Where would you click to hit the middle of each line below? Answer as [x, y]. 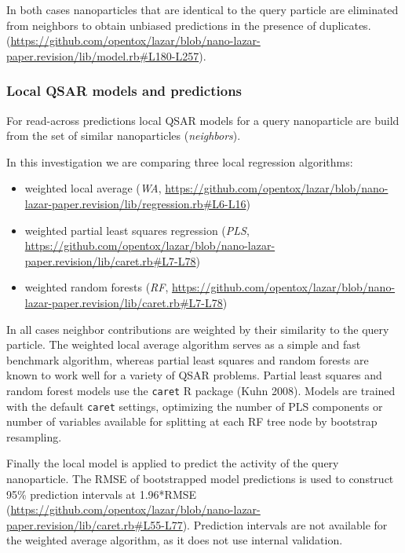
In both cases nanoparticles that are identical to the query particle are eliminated [202, 9]
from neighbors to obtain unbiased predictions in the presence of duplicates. [189, 25]
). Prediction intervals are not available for [285, 524]
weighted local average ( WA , [93, 188]
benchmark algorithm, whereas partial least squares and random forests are [188, 359]
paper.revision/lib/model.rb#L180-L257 [103, 55]
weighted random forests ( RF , [97, 287]
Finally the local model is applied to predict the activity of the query [173, 463]
